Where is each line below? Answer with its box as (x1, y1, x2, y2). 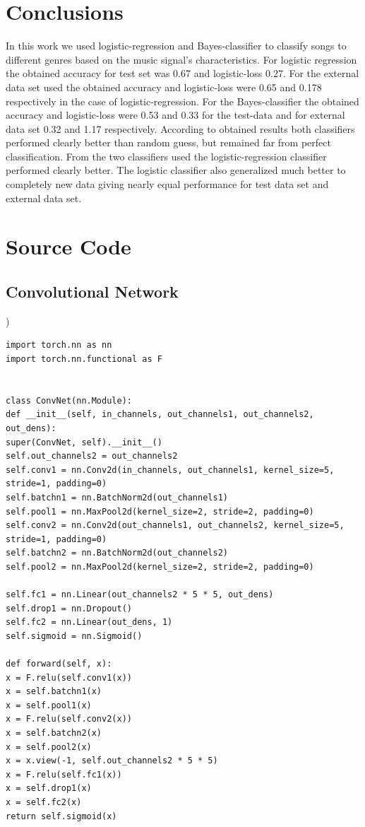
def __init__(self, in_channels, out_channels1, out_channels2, (6, 409, 314, 420)
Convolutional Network (6, 281, 179, 303)
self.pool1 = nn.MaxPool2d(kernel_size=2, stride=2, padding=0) (6, 506, 314, 517)
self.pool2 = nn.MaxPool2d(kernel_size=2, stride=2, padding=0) (6, 561, 314, 572)
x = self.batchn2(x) (6, 728, 102, 739)
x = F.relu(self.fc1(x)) (6, 769, 122, 780)
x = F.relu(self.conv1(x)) (6, 672, 132, 683)
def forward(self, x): (6, 659, 112, 669)
